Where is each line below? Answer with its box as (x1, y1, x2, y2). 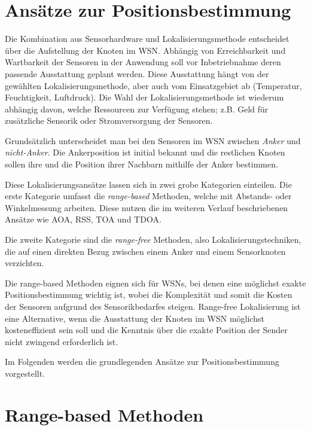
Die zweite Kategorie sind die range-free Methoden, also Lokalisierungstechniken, (5, 233, 301, 246)
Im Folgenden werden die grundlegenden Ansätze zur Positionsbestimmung (5, 355, 279, 368)
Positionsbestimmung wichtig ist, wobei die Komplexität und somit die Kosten (5, 288, 292, 301)
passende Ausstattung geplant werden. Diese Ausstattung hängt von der (5, 67, 269, 80)
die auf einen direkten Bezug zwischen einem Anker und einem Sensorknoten (5, 245, 286, 257)
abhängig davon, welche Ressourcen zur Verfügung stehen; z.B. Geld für (5, 102, 269, 115)
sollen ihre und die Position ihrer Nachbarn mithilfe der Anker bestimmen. (5, 158, 278, 170)
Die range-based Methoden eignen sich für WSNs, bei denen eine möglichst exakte (5, 276, 306, 289)
